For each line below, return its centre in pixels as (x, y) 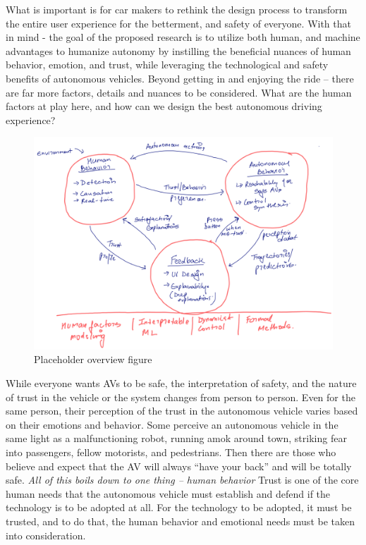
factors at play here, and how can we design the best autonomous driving (164, 106)
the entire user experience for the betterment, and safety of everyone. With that (178, 23)
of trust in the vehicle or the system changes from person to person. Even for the (181, 397)
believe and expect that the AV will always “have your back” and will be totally (179, 466)
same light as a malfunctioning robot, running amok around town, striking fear (176, 438)
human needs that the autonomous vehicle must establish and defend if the (168, 493)
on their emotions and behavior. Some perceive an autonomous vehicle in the (172, 424)
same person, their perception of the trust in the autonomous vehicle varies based (182, 411)
